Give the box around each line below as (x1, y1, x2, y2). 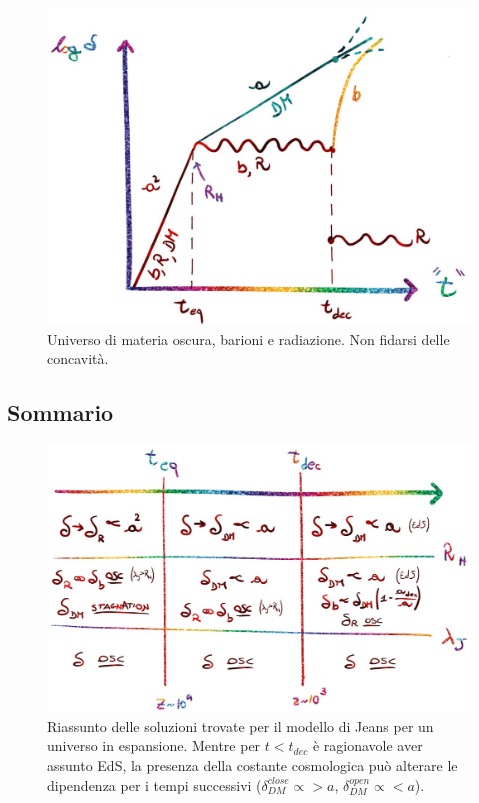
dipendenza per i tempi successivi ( (47, 774, 262, 795)
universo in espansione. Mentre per (47, 735, 261, 756)
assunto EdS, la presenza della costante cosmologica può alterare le (47, 755, 458, 775)
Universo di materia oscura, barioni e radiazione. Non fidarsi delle (47, 328, 450, 349)
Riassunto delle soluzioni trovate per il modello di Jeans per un (47, 715, 434, 736)
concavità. (47, 348, 109, 369)
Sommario (7, 397, 114, 428)
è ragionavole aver (312, 735, 423, 756)
